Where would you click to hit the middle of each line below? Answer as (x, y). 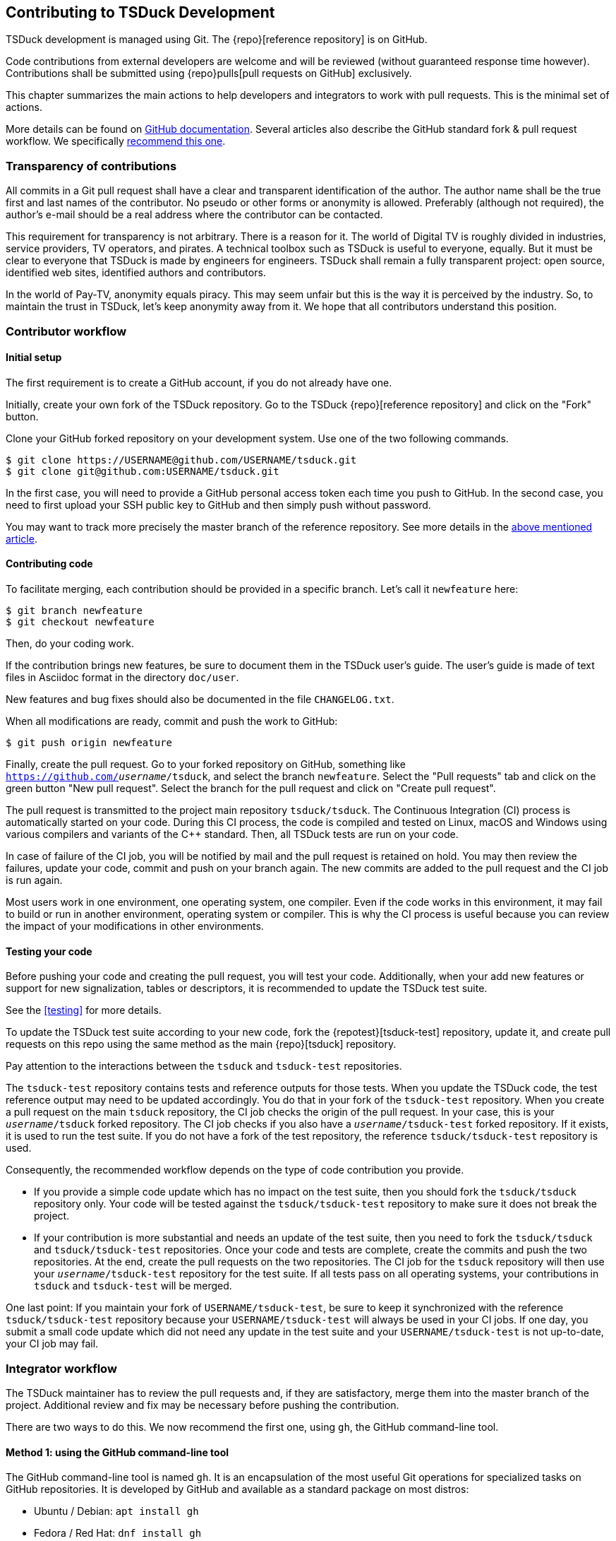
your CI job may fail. (52, 1344)
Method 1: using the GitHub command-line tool (117, 1452)
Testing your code (49, 951)
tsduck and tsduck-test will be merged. (133, 1286)
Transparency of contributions (91, 166)
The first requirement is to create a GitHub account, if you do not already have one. (199, 382)
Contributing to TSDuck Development (140, 12)
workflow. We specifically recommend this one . (116, 141)
